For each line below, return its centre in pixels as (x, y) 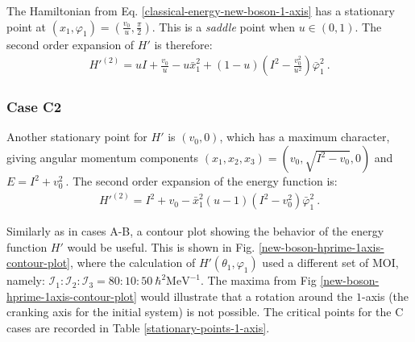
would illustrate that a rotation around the (247, 296)
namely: (26, 280)
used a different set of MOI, (330, 263)
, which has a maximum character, (305, 137)
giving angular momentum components (103, 158)
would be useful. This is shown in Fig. (161, 246)
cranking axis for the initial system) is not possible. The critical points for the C (205, 312)
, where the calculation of (133, 263)
